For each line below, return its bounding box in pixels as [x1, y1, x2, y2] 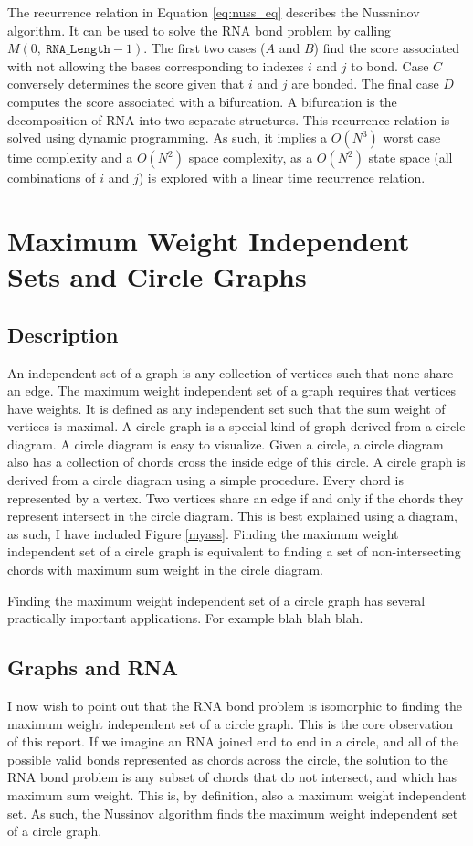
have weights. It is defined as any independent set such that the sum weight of [7, 398, 446, 418]
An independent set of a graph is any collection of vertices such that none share [7, 363, 454, 382]
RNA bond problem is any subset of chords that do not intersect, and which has [7, 767, 457, 787]
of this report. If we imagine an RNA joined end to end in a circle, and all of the [7, 732, 458, 751]
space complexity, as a [188, 148, 313, 167]
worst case [383, 128, 441, 147]
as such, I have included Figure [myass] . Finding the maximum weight [7, 523, 399, 543]
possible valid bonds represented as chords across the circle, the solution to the [7, 749, 448, 768]
